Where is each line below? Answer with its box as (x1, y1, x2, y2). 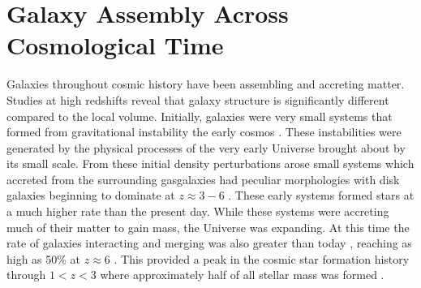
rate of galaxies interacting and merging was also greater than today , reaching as (6, 234, 412, 251)
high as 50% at (6, 250, 81, 267)
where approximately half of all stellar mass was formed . (100, 266, 384, 283)
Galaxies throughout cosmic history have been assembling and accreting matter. (6, 75, 405, 92)
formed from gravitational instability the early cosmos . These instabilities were (6, 123, 402, 140)
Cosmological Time (6, 28, 224, 62)
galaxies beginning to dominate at (6, 187, 175, 204)
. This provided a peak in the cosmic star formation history (114, 250, 410, 267)
